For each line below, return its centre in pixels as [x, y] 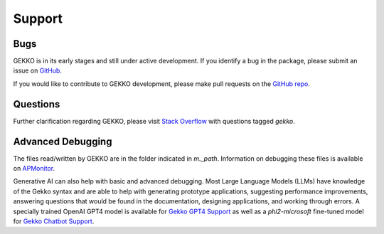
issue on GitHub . [37, 70]
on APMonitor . [34, 169]
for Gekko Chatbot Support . [54, 221]
